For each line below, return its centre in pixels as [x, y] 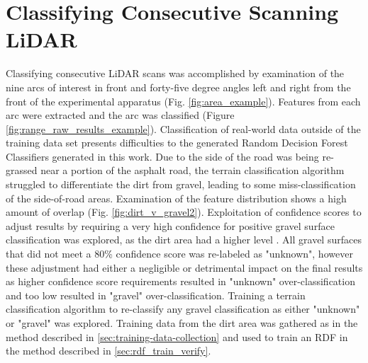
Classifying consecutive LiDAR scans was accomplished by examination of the [175, 73]
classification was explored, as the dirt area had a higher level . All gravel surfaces [184, 240]
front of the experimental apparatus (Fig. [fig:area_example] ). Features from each [183, 101]
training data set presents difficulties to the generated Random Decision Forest [177, 143]
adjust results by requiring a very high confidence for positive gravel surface [170, 225]
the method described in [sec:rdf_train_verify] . [108, 351]
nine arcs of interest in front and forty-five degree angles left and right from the [178, 87]
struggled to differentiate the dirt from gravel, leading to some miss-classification [181, 184]
